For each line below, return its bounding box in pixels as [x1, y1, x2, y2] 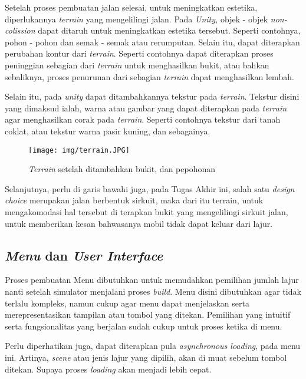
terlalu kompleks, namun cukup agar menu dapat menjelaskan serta [5, 296, 249, 309]
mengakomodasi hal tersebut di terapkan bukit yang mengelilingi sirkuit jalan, [5, 205, 288, 217]
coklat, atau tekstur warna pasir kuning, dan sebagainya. [5, 124, 210, 137]
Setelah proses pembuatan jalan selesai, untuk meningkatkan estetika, [5, 1, 258, 13]
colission [5, 24, 35, 37]
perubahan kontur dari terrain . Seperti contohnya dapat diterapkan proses [5, 47, 274, 60]
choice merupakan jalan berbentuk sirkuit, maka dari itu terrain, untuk [5, 194, 264, 206]
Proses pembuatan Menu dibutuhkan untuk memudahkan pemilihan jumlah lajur [5, 273, 299, 286]
